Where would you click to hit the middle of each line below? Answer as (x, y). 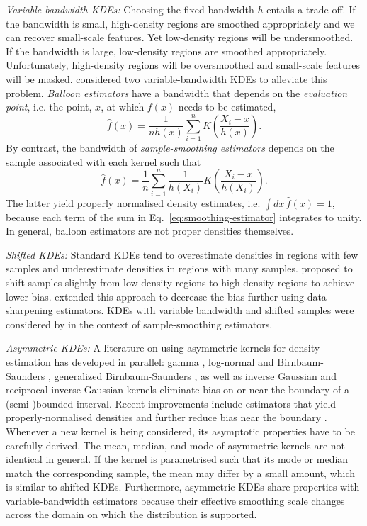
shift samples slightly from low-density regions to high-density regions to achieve (180, 282)
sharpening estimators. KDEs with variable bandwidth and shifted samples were (180, 310)
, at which (123, 107)
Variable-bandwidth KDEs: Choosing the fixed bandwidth (130, 9)
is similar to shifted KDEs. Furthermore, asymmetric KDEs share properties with (183, 487)
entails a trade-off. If (311, 9)
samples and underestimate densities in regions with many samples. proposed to (179, 268)
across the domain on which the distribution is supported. (131, 514)
